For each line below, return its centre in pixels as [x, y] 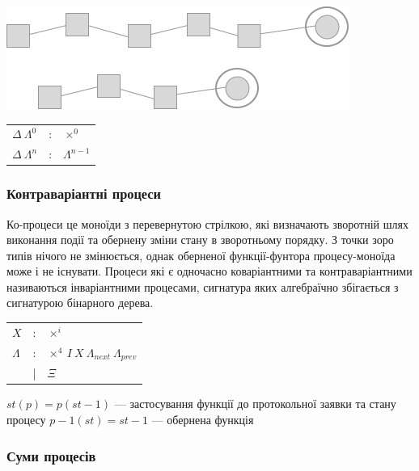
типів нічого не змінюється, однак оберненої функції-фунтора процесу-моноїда [201, 255]
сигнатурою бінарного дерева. [80, 303]
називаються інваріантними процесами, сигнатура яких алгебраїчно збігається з [203, 286]
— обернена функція [203, 420]
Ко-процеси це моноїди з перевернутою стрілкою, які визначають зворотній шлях [207, 223]
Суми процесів [51, 455]
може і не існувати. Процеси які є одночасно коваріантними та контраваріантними [209, 271]
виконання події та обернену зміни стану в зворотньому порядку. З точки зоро [200, 240]
